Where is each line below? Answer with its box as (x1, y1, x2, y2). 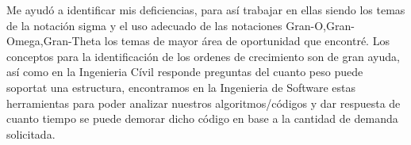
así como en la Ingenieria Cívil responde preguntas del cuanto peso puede (6, 63, 363, 80)
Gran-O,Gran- (286, 17, 355, 33)
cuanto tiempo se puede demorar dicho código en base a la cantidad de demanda (6, 110, 398, 127)
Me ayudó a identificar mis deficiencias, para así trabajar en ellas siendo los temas (6, 2, 405, 17)
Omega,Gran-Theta (6, 32, 102, 49)
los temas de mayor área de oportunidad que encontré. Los (104, 32, 390, 49)
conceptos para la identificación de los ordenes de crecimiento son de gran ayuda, (6, 48, 400, 64)
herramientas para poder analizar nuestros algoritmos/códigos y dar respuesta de (6, 94, 401, 111)
